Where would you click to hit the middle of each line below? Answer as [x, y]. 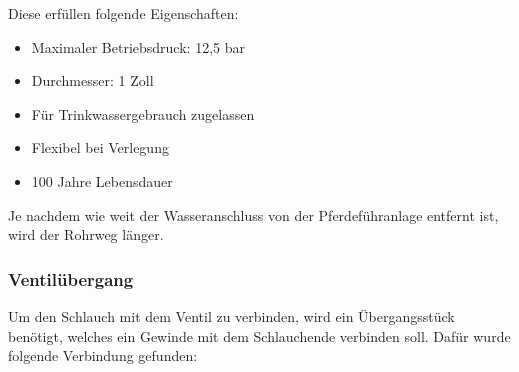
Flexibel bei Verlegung [100, 147]
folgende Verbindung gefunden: [103, 355]
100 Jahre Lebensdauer [102, 180]
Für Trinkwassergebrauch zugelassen [143, 113]
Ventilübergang [71, 278]
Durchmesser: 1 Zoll [92, 80]
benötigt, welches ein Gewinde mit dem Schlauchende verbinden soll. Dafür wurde [259, 335]
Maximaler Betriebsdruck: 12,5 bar [138, 46]
